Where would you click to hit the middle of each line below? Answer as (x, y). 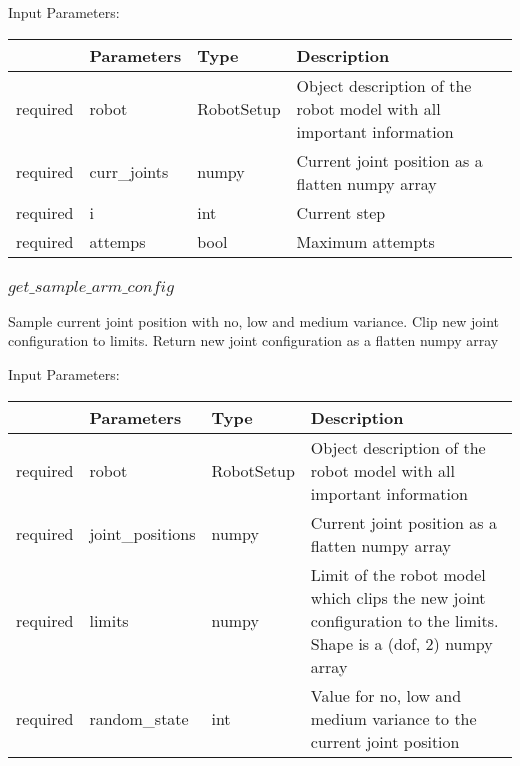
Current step (341, 212)
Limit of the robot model (398, 574)
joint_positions (142, 534)
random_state (139, 718)
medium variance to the (393, 718)
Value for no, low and (386, 695)
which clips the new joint (398, 597)
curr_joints (129, 172)
